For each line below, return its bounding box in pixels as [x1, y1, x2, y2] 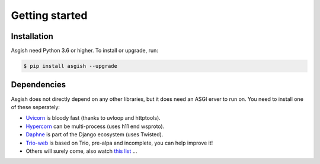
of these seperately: [11, 103, 60, 110]
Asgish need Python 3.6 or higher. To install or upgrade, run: [11, 47, 158, 54]
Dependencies [11, 80, 66, 90]
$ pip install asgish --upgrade [23, 63, 118, 70]
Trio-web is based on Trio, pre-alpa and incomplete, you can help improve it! [25, 139, 213, 146]
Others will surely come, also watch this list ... [25, 147, 137, 155]
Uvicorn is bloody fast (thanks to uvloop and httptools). [25, 114, 161, 122]
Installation [11, 31, 53, 41]
